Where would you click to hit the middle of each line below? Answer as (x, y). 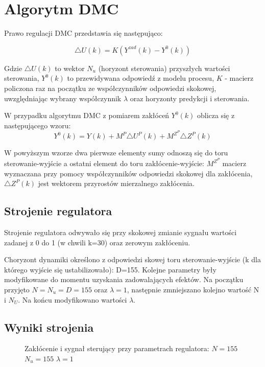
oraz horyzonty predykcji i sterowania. (190, 98)
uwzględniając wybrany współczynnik (63, 98)
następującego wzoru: (38, 125)
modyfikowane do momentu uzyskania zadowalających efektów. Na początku (124, 279)
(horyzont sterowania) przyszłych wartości (164, 68)
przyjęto (17, 289)
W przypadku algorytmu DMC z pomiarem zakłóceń (87, 115)
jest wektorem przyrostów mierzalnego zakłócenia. (116, 183)
